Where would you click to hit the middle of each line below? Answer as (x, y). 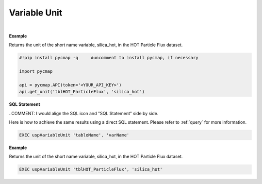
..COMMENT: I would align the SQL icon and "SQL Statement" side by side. (84, 113)
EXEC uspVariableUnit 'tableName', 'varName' (74, 135)
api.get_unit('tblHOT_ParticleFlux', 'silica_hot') (82, 92)
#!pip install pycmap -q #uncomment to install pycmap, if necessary (109, 58)
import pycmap (36, 71)
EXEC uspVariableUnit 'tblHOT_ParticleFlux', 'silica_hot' (91, 169)
